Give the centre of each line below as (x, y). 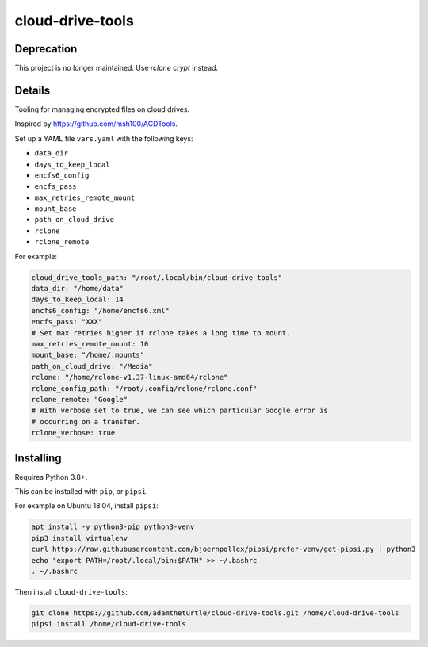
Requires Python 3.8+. (51, 477)
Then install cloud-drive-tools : (71, 591)
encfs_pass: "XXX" (67, 322)
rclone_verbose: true (73, 433)
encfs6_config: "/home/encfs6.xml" (100, 310)
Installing (38, 458)
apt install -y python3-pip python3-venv (113, 527)
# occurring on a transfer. (86, 421)
